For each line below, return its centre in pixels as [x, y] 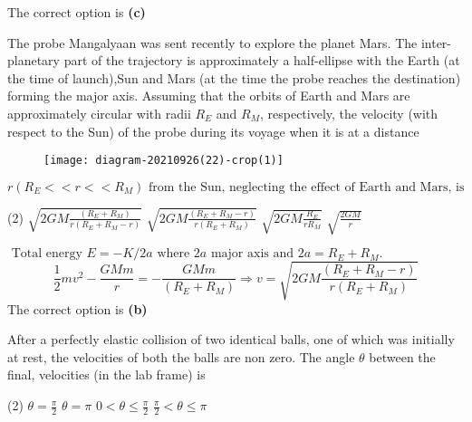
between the [402, 356]
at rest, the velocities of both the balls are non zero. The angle [181, 356]
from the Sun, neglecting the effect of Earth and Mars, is [307, 187]
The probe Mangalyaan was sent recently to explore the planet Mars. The [212, 42]
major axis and [252, 254]
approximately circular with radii [99, 113]
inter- [436, 42]
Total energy [47, 254]
